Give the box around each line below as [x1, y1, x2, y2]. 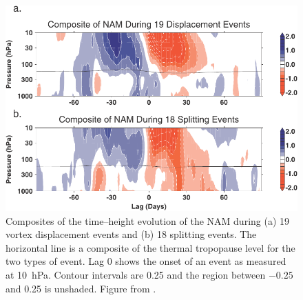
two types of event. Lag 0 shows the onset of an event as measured [6, 254, 286, 268]
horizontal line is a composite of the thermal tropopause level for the [6, 240, 295, 254]
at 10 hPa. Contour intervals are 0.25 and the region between [6, 268, 266, 282]
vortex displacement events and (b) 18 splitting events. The [6, 227, 257, 241]
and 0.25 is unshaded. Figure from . [6, 281, 156, 295]
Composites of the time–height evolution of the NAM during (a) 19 [6, 213, 290, 228]
